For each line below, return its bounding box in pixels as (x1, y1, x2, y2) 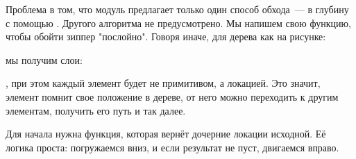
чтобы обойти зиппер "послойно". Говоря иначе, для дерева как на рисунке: (6, 29, 326, 44)
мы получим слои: (6, 52, 83, 67)
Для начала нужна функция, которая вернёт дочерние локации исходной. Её (6, 126, 326, 141)
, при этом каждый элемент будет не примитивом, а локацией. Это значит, (6, 76, 321, 90)
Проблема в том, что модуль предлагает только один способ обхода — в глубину (6, 2, 349, 16)
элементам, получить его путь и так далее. (6, 103, 186, 117)
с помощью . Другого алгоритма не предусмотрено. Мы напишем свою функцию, (6, 15, 351, 30)
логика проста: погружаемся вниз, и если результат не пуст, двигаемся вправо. (6, 140, 339, 154)
